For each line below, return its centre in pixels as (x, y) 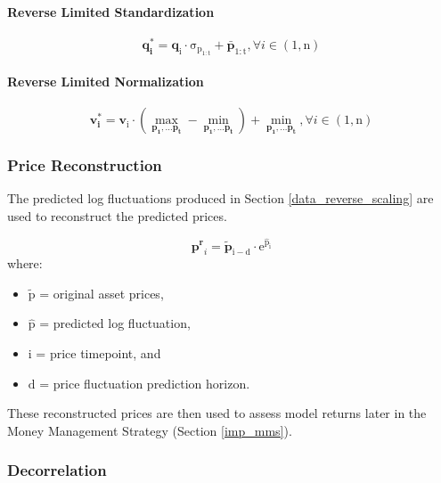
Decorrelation (57, 470)
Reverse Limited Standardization (111, 11)
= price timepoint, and (98, 353)
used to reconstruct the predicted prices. (117, 215)
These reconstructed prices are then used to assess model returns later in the (217, 413)
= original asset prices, (102, 293)
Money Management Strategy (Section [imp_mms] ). (150, 430)
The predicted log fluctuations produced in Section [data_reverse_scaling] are (220, 198)
